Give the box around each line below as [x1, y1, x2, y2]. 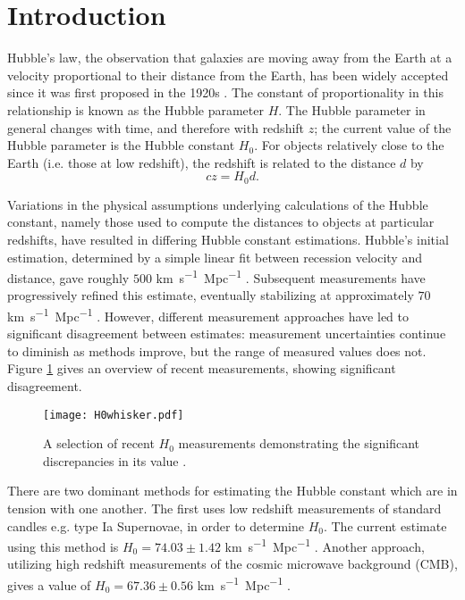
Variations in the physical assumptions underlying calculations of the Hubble [7, 195, 428, 213]
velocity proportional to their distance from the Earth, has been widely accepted [7, 65, 449, 84]
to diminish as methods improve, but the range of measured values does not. [7, 341, 427, 360]
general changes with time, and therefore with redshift [7, 118, 305, 137]
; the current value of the [314, 118, 452, 137]
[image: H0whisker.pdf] [43, 408, 184, 421]
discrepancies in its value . [43, 451, 187, 470]
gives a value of [7, 575, 91, 594]
